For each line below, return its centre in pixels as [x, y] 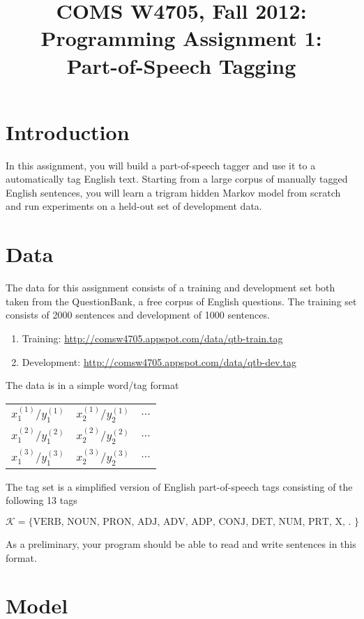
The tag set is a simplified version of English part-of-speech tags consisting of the [179, 486]
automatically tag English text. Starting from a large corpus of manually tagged [177, 179]
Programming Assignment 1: [181, 38]
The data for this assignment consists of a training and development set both [170, 288]
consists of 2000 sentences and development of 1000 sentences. [138, 315]
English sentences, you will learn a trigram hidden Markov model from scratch [173, 192]
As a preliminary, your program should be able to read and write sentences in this [181, 544]
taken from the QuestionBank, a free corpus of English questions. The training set [181, 301]
